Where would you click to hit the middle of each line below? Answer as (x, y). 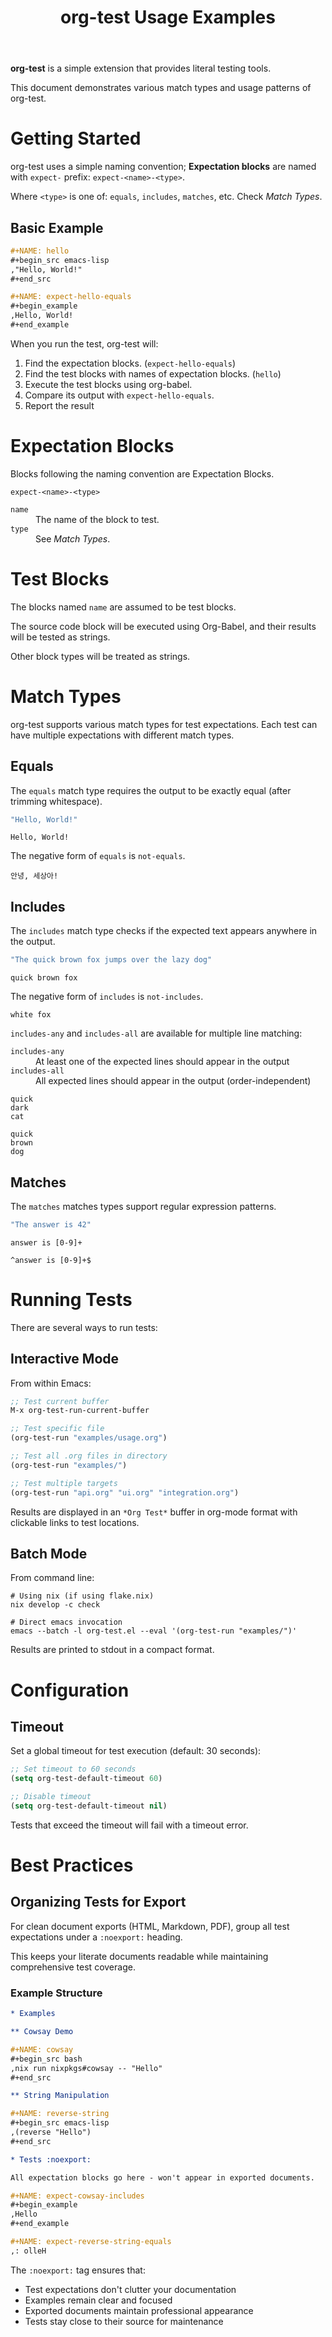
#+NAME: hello (40, 251)
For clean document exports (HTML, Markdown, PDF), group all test (150, 1926)
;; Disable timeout (51, 1797)
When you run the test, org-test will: (84, 343)
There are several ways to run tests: (84, 1327)
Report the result (59, 405)
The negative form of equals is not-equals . (98, 856)
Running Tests (71, 1300)
